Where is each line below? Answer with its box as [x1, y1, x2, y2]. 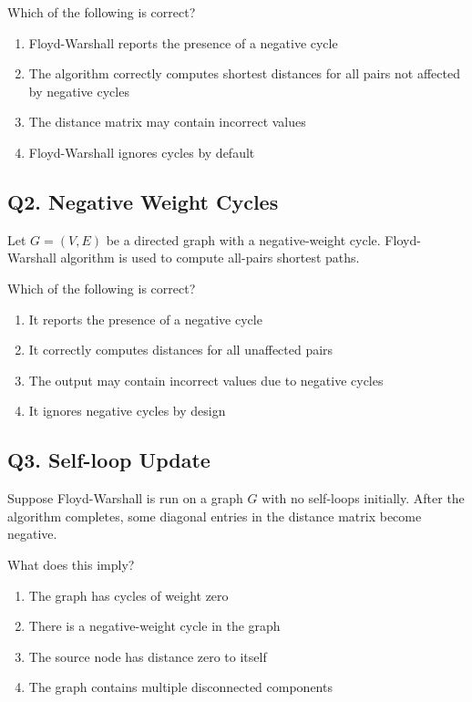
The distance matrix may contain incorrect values [28, 112, 306, 131]
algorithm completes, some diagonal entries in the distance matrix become [7, 506, 422, 525]
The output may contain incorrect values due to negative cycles [28, 370, 384, 389]
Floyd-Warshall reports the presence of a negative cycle [28, 33, 338, 52]
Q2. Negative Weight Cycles [7, 187, 279, 215]
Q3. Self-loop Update [7, 446, 210, 474]
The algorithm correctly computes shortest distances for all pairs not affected [28, 64, 460, 83]
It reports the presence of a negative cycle [28, 309, 262, 328]
